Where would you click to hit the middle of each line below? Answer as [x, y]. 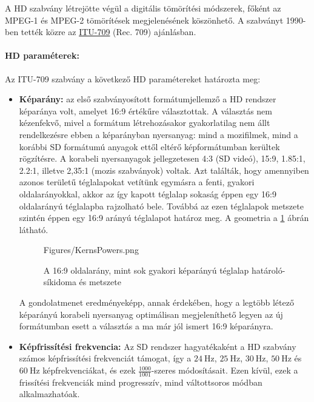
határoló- [269, 270]
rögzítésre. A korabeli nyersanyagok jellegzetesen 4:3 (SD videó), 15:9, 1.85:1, [162, 158]
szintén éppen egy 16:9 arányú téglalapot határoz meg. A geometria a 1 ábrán [164, 218]
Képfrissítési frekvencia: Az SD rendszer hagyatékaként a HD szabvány [158, 346]
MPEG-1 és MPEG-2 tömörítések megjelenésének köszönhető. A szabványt [144, 20]
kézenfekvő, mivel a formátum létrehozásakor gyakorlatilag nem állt [145, 123]
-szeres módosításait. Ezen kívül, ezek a [225, 370]
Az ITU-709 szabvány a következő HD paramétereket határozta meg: [133, 78]
